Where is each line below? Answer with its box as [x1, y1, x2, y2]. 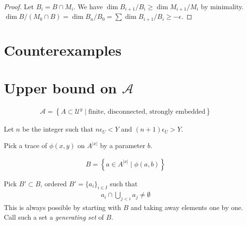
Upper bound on [4, 78, 117, 98]
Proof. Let [4, 1, 34, 11]
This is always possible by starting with [4, 202, 121, 212]
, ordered [40, 178, 67, 188]
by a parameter [100, 140, 145, 150]
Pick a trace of [4, 140, 47, 150]
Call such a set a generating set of [4, 211, 104, 222]
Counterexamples [4, 40, 122, 60]
